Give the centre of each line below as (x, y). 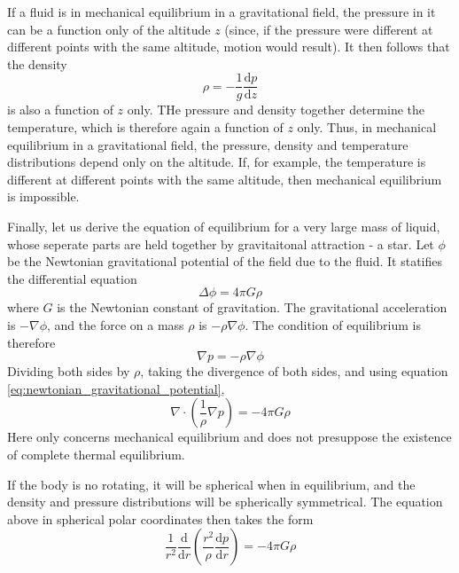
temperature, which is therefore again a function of (145, 127)
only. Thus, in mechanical (367, 127)
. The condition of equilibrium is (333, 324)
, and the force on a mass (116, 324)
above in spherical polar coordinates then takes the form (160, 518)
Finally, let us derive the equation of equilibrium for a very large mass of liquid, (224, 226)
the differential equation (72, 278)
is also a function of (60, 110)
